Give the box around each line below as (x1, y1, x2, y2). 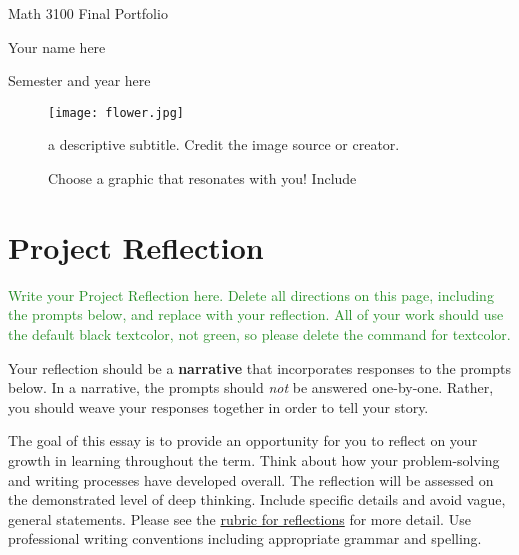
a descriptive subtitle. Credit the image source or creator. (48, 134, 400, 155)
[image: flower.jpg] (48, 105, 185, 120)
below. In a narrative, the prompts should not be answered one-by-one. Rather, (8, 377, 494, 398)
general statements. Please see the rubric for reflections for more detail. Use (8, 508, 471, 529)
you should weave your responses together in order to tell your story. (8, 396, 429, 417)
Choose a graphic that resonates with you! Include (48, 168, 357, 189)
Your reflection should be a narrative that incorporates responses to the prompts (8, 357, 512, 378)
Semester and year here (8, 70, 151, 91)
